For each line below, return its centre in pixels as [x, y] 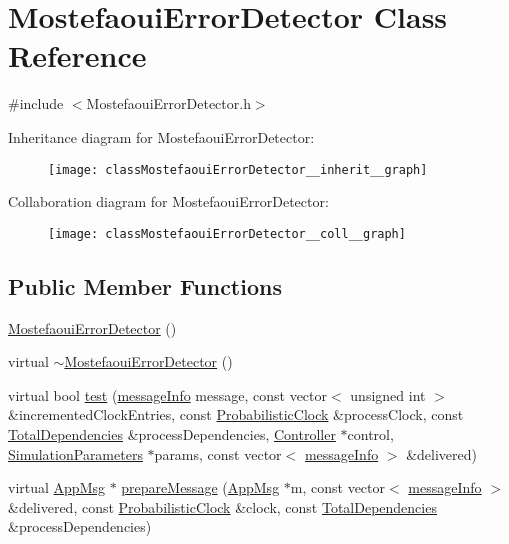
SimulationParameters [75, 453]
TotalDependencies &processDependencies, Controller [172, 433]
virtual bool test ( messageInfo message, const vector [168, 394]
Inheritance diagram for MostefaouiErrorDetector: [161, 136]
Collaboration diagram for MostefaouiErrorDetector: [168, 201]
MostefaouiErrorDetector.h [168, 103]
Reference [77, 55]
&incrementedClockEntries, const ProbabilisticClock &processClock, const [236, 414]
